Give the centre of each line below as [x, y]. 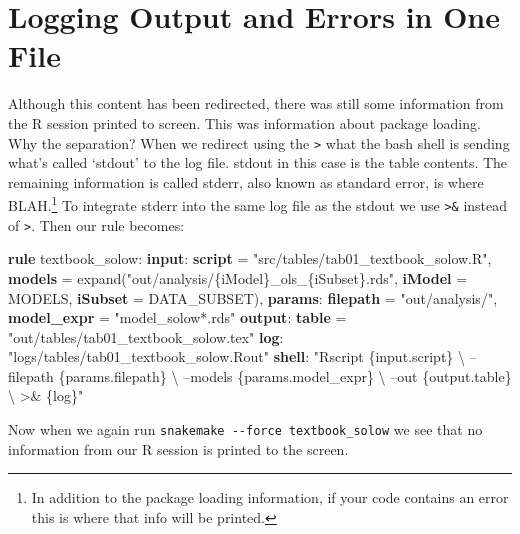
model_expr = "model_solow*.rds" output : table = [177, 317]
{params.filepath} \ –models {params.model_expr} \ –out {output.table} [285, 375]
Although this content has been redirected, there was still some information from [256, 103]
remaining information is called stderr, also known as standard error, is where [246, 181]
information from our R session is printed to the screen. [178, 448]
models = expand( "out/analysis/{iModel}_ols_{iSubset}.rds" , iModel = [238, 277]
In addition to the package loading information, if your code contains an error [270, 497]
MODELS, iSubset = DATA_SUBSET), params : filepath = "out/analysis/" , [253, 297]
